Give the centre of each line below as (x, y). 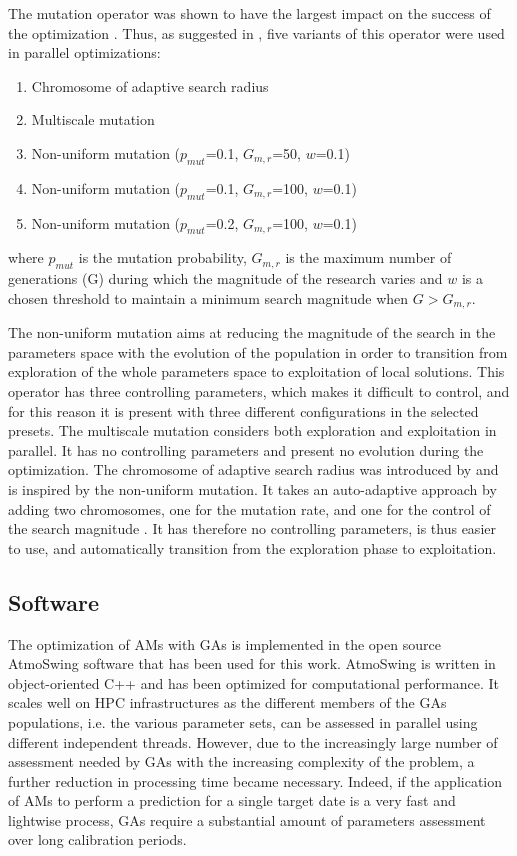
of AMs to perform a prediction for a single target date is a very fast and (232, 800)
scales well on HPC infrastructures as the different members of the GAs (227, 702)
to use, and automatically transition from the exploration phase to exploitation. (252, 547)
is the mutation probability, (162, 257)
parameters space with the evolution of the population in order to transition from (258, 351)
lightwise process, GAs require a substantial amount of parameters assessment (247, 819)
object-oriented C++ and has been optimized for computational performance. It (254, 682)
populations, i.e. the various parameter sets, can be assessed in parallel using (243, 721)
